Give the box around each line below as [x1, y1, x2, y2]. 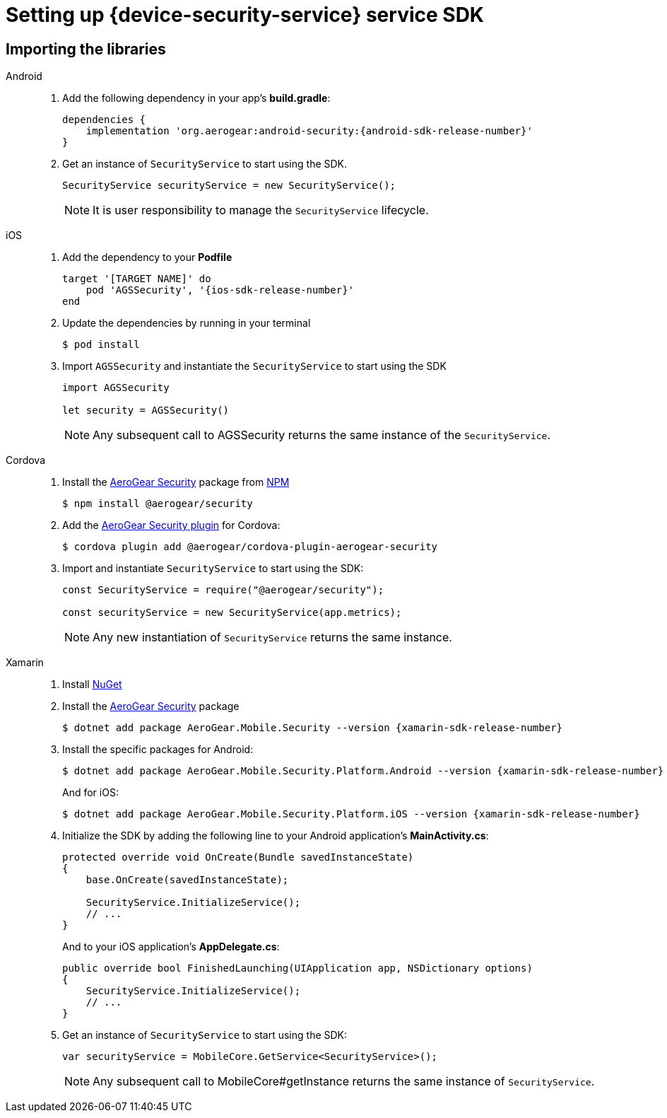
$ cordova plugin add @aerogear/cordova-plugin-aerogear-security [62, 541, 438, 553]
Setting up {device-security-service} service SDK [6, 3, 484, 27]
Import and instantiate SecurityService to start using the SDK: [62, 562, 364, 575]
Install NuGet [62, 678, 122, 691]
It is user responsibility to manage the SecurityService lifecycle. [93, 203, 429, 218]
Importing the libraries [6, 40, 166, 58]
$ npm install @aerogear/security [62, 498, 253, 510]
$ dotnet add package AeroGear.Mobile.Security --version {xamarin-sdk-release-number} [62, 722, 563, 734]
